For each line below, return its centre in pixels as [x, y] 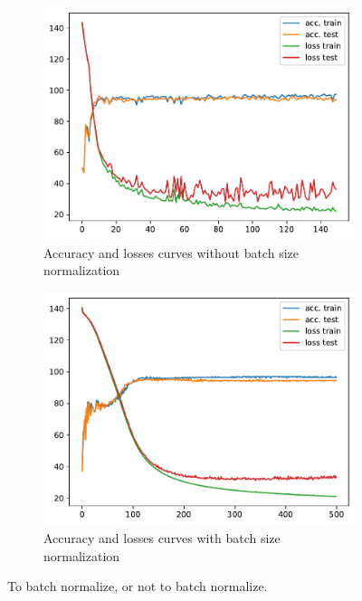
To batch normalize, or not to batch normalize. [138, 586]
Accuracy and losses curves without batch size [171, 252]
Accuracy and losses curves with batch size [162, 537]
